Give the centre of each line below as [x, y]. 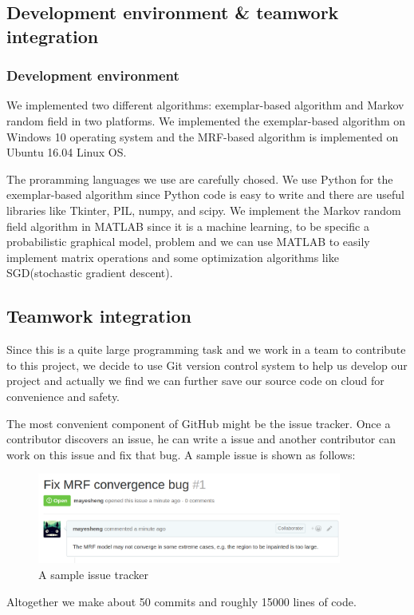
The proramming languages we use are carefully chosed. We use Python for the [200, 179]
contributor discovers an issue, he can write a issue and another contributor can [201, 439]
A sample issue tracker [93, 575]
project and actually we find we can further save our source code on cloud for [195, 381]
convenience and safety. [63, 396]
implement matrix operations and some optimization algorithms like [173, 257]
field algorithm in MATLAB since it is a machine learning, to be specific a [188, 226]
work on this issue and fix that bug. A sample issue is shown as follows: [181, 454]
